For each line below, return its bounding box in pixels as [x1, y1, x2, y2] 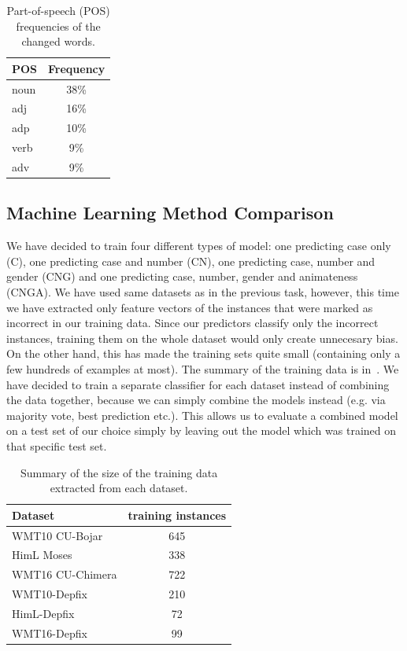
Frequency [48, 60, 105, 76]
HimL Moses [12, 546, 72, 563]
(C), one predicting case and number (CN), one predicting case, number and [6, 252, 376, 269]
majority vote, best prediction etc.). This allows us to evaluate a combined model [6, 406, 398, 423]
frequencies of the [16, 17, 101, 34]
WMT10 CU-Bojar [12, 527, 103, 543]
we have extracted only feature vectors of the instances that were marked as [6, 299, 373, 315]
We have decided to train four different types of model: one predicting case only [6, 237, 391, 254]
